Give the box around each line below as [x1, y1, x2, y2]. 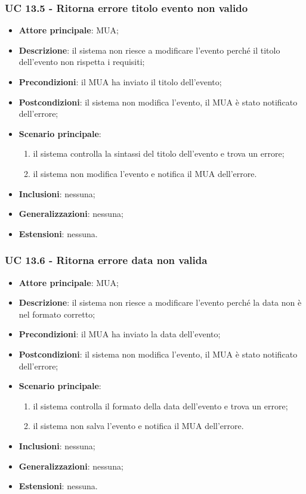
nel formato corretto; [18, 307, 95, 320]
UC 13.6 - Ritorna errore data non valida [5, 253, 208, 268]
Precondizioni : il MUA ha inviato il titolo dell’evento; [18, 76, 222, 88]
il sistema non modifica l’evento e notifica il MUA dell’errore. [33, 167, 257, 179]
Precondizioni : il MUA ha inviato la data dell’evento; [18, 328, 221, 340]
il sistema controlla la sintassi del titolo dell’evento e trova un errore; [33, 147, 285, 160]
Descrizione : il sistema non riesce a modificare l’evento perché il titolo [18, 44, 280, 56]
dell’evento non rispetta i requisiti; [18, 55, 145, 68]
